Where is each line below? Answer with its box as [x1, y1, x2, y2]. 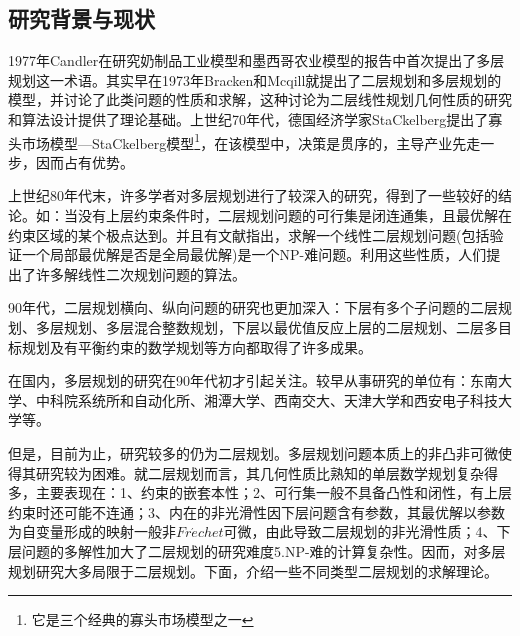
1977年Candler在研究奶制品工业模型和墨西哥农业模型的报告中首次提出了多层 [8, 50, 505, 71]
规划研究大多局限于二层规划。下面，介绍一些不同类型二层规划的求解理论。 [8, 560, 498, 581]
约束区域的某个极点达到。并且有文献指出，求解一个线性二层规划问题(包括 [8, 224, 490, 245]
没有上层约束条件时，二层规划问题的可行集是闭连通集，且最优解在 [77, 205, 512, 226]
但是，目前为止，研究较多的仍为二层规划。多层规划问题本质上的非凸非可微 [8, 442, 498, 463]
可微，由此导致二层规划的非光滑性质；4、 [223, 521, 497, 542]
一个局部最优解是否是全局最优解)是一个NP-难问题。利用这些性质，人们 [21, 244, 487, 265]
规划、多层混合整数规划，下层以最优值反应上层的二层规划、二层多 [63, 316, 498, 337]
